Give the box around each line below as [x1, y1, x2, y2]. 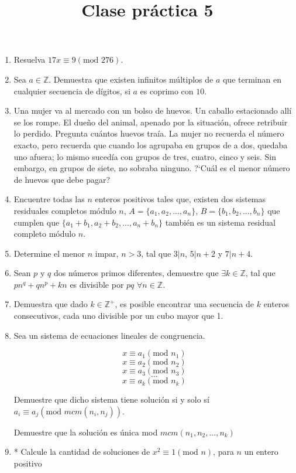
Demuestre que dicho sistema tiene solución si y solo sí [13, 393, 209, 406]
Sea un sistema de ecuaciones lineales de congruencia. [13, 329, 205, 341]
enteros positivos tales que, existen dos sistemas [95, 193, 266, 205]
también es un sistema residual [165, 216, 276, 228]
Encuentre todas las [13, 193, 85, 205]
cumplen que [13, 216, 60, 228]
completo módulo [13, 227, 76, 240]
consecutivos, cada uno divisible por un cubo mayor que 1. [13, 309, 223, 322]
